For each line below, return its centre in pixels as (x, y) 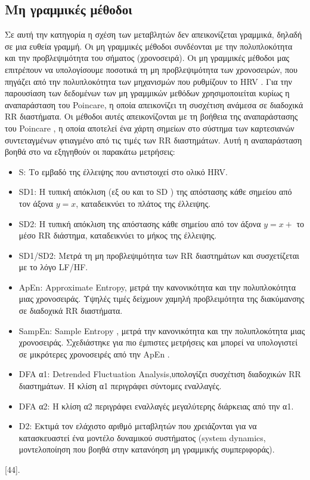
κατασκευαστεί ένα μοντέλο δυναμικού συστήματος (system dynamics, (142, 437)
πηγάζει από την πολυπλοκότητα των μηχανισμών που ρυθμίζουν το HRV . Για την (148, 81)
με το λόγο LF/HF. (53, 267)
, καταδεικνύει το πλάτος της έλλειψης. (143, 203)
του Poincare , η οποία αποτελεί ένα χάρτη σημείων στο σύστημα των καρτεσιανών (150, 128)
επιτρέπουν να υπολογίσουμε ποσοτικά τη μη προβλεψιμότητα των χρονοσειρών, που (151, 69)
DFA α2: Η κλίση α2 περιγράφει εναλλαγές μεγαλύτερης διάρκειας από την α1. (156, 406)
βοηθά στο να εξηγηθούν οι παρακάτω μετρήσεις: (90, 152)
